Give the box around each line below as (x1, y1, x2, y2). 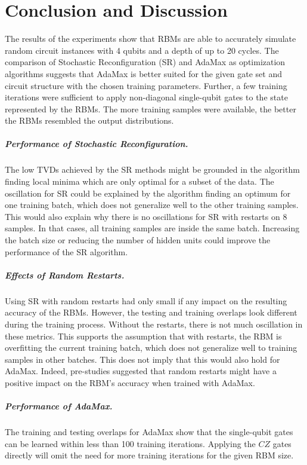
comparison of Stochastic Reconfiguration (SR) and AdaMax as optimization (5, 56, 286, 68)
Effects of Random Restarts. (5, 268, 125, 281)
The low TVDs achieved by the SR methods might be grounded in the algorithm (5, 163, 300, 176)
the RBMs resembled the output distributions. (5, 114, 174, 127)
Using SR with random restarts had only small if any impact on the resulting (5, 294, 287, 307)
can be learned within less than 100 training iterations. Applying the (5, 437, 256, 449)
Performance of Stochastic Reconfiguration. (5, 137, 188, 150)
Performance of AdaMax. (5, 400, 113, 412)
